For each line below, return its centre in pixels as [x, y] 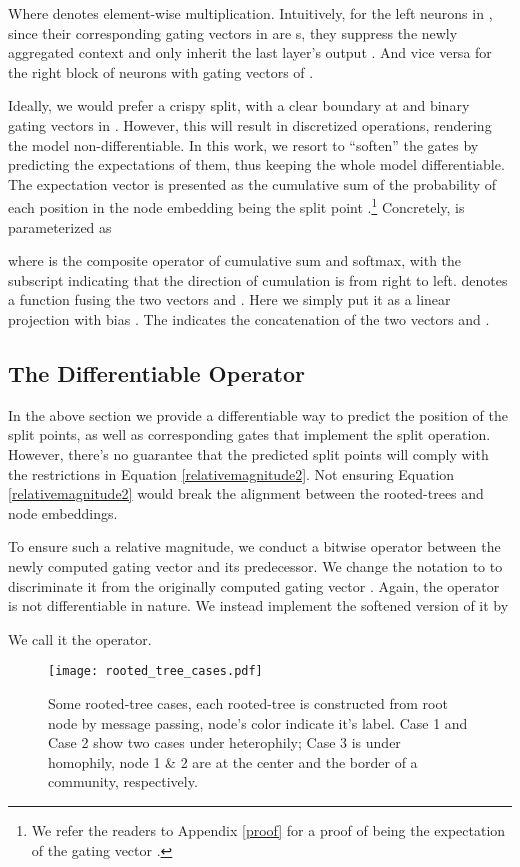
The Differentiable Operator [156, 372]
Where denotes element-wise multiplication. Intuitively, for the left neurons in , [250, 13]
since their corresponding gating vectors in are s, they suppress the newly [233, 32]
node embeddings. [63, 512]
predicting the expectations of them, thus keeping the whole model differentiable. [256, 164]
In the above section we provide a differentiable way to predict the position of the [258, 414]
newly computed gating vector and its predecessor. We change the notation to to [255, 565]
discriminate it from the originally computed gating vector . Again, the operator [254, 585]
